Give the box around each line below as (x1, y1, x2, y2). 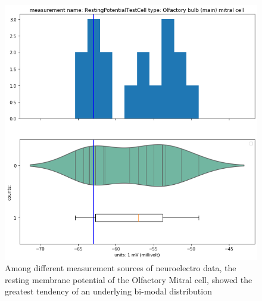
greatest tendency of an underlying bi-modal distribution (5, 285, 212, 297)
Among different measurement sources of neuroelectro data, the (5, 262, 236, 274)
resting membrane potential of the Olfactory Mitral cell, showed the (5, 273, 252, 286)
